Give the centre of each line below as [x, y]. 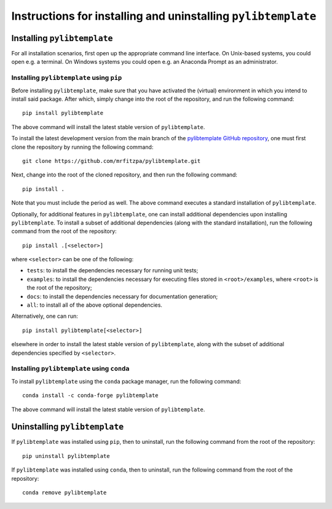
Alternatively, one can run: [45, 316]
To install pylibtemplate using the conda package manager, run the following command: [126, 381]
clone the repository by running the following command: [82, 147]
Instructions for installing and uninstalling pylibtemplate [164, 16]
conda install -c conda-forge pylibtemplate [91, 396]
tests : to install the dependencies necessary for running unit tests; [113, 270]
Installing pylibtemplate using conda [70, 369]
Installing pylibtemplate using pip [67, 78]
